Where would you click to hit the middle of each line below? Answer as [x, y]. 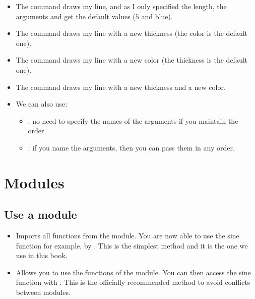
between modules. [43, 292]
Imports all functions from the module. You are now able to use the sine [127, 236]
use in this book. [42, 255]
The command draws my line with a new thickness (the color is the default [132, 33]
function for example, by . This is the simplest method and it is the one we [132, 245]
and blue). [157, 16]
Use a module [41, 214]
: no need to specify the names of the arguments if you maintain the [133, 120]
